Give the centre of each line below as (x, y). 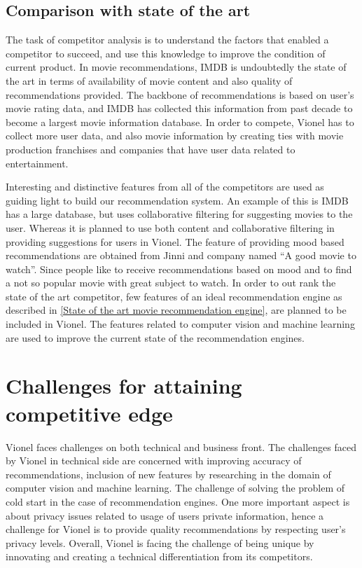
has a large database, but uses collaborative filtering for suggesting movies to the (179, 214)
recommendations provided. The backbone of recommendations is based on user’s (180, 94)
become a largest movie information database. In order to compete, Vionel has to (180, 122)
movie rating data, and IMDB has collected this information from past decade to (179, 108)
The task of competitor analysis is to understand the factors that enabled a (167, 40)
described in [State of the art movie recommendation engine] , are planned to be (176, 310)
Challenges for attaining (124, 386)
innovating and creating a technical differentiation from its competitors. (159, 556)
